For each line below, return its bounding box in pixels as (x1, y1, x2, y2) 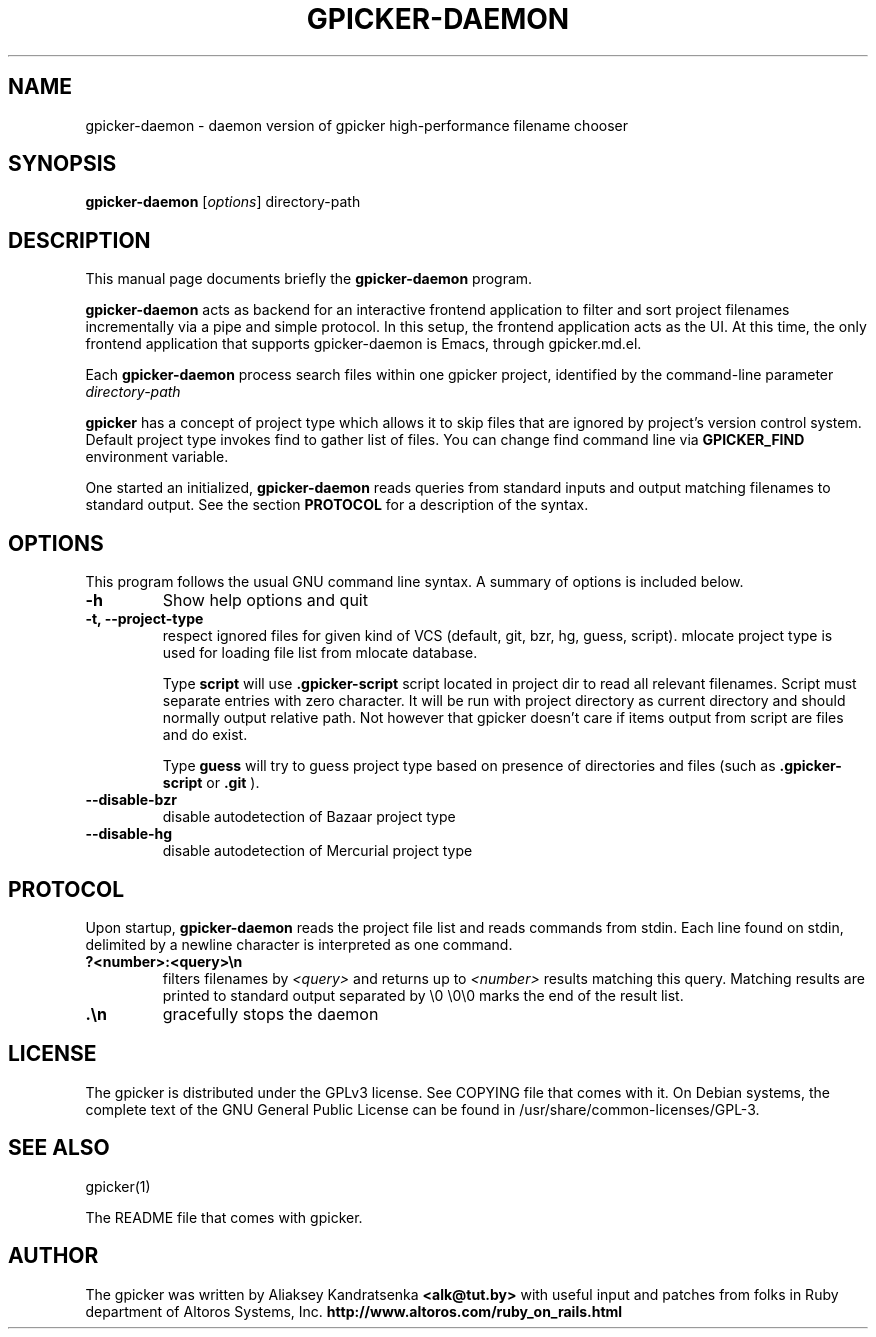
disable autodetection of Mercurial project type (162, 842, 473, 860)
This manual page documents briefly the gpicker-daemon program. (85, 270, 533, 288)
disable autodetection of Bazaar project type (162, 808, 456, 826)
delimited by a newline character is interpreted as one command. (85, 935, 513, 953)
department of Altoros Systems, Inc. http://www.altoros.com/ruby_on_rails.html (85, 1302, 623, 1320)
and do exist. (162, 726, 248, 744)
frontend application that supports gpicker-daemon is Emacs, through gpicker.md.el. (85, 335, 642, 353)
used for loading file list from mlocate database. (162, 644, 478, 662)
